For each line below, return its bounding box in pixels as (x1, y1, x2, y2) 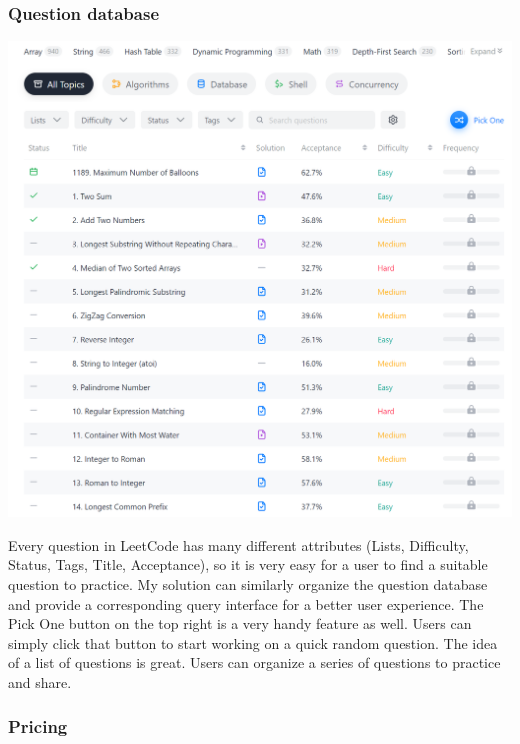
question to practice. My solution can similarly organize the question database (8, 573, 488, 594)
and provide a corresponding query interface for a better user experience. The (8, 593, 484, 614)
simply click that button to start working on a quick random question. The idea (8, 632, 498, 653)
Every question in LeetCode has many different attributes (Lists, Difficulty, (8, 534, 469, 555)
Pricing (8, 714, 68, 739)
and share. (8, 671, 72, 692)
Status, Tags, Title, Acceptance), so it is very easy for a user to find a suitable (8, 554, 488, 575)
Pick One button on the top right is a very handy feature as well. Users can (8, 613, 472, 634)
